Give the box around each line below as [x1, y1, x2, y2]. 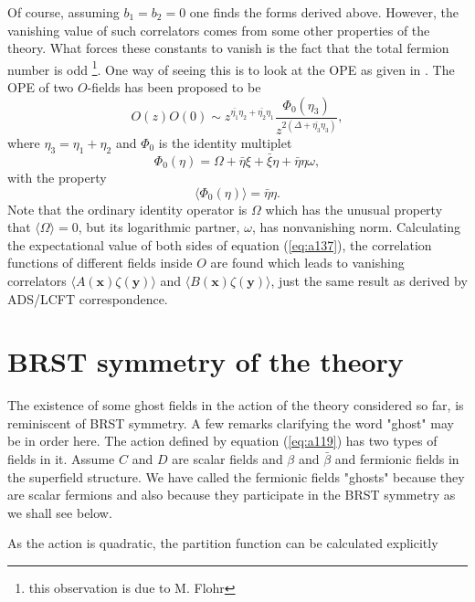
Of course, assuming [7, 3, 120, 21]
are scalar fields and [172, 449, 283, 469]
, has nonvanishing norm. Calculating [251, 217, 461, 237]
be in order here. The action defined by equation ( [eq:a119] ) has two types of [7, 431, 438, 450]
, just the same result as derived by [270, 270, 468, 290]
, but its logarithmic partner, [78, 217, 240, 237]
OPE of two [7, 78, 74, 97]
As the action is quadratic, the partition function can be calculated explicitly [7, 533, 438, 553]
